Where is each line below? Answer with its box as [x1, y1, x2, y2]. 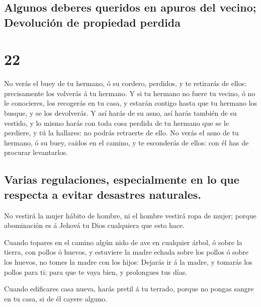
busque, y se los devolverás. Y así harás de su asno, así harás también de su [4, 108, 237, 118]
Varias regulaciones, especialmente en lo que [4, 172, 239, 187]
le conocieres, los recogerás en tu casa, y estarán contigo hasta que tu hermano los [4, 98, 257, 108]
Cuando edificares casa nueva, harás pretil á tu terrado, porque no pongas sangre [4, 283, 254, 294]
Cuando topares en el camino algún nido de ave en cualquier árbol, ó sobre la [4, 237, 242, 247]
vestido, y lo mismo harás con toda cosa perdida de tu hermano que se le [4, 117, 229, 128]
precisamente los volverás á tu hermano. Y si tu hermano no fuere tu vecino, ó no [4, 88, 255, 98]
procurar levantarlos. [4, 147, 68, 158]
